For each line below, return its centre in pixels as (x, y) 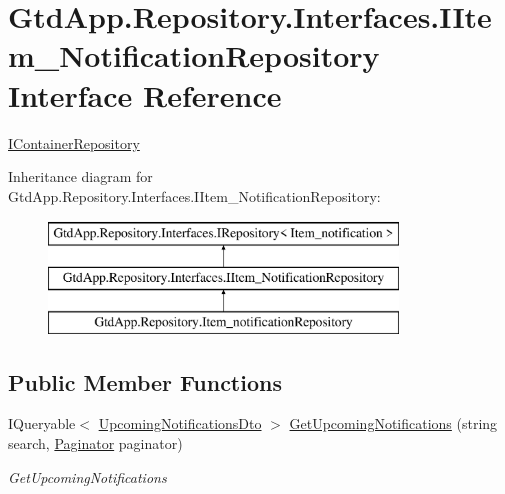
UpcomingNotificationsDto (180, 423)
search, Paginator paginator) (95, 443)
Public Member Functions (145, 381)
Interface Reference (145, 94)
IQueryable (42, 423)
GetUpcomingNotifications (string (393, 423)
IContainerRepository (74, 142)
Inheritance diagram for (80, 176)
